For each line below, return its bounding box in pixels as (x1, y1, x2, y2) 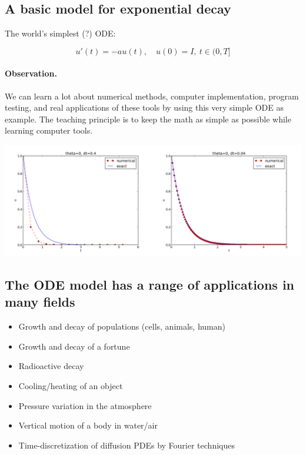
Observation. (5, 67, 58, 79)
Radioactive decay (18, 360, 84, 372)
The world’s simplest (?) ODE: (5, 27, 116, 39)
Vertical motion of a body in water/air (18, 419, 158, 431)
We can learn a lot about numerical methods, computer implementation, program (5, 89, 299, 102)
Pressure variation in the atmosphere (18, 399, 152, 411)
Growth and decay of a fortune (18, 340, 130, 352)
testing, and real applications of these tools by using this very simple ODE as (5, 101, 284, 114)
